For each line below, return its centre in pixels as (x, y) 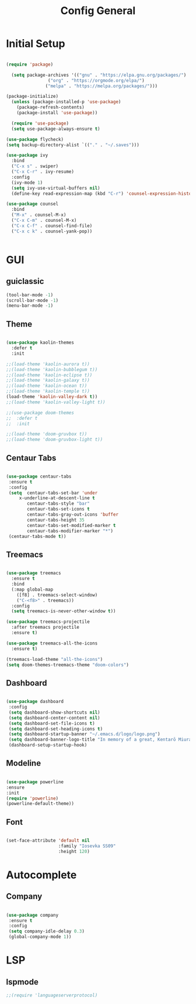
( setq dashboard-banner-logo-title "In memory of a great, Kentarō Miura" (101, 740)
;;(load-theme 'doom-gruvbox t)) (47, 434)
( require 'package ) (30, 64)
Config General (98, 11)
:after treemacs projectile (45, 628)
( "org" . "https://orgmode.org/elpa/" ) (96, 80)
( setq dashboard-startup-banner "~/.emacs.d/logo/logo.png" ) (84, 734)
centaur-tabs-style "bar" (59, 504)
